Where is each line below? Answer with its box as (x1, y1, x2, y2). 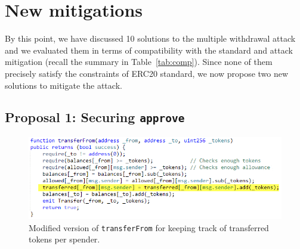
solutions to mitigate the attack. (5, 79, 122, 91)
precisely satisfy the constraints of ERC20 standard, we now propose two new (5, 67, 289, 79)
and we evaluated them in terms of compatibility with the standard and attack (5, 43, 293, 56)
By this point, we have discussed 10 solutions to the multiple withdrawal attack (5, 32, 296, 45)
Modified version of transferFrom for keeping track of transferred (29, 221, 269, 234)
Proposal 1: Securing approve (5, 108, 185, 126)
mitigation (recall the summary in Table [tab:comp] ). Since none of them (5, 55, 273, 68)
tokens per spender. (29, 233, 100, 245)
